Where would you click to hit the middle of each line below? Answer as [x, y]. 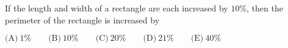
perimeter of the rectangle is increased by [82, 19]
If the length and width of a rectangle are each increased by [117, 8]
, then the [265, 8]
